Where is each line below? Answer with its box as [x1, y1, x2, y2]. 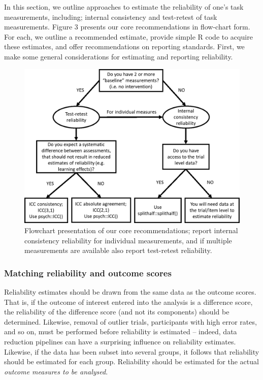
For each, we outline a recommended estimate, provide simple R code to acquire [4, 31, 253, 42]
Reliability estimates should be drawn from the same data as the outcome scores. [4, 287, 256, 297]
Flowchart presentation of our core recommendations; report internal [24, 225, 238, 236]
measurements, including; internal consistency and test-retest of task [4, 11, 217, 22]
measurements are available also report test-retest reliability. [24, 245, 212, 256]
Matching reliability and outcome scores [4, 266, 172, 279]
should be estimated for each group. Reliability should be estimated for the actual [4, 356, 259, 367]
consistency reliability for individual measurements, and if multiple [24, 235, 232, 245]
